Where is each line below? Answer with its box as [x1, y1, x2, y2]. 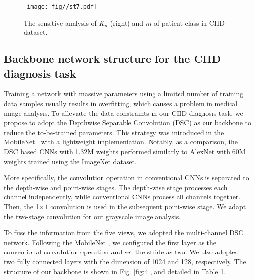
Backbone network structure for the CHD [4, 51, 221, 66]
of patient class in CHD [153, 17, 225, 28]
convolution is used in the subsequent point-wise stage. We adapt [50, 201, 246, 211]
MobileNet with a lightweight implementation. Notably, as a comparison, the [4, 137, 238, 147]
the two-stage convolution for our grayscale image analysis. [4, 211, 181, 221]
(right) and [110, 17, 144, 28]
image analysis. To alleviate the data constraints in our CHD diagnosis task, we [4, 108, 243, 118]
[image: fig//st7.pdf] [24, 3, 98, 10]
